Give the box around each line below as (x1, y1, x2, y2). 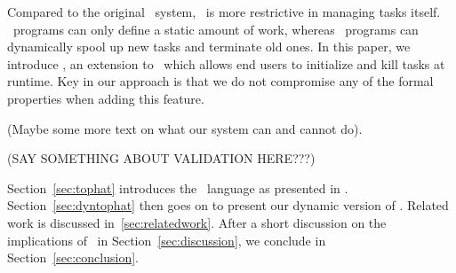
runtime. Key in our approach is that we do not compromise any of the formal (7, 72, 434, 90)
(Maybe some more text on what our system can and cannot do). (7, 119, 363, 137)
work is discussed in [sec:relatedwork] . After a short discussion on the (7, 213, 387, 231)
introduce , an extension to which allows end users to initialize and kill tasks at (7, 54, 445, 73)
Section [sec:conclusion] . (7, 248, 139, 267)
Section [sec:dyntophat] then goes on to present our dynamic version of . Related (7, 196, 449, 214)
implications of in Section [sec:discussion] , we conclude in (7, 230, 326, 249)
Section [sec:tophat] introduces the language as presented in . (7, 178, 348, 197)
